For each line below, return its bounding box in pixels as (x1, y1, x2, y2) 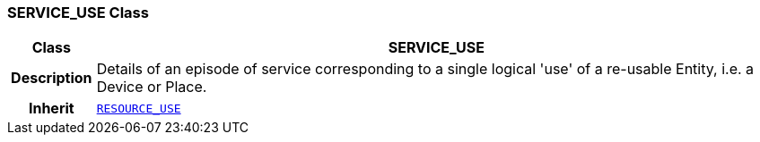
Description (11, 69, 92, 88)
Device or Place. (96, 78, 207, 96)
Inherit (28, 99, 74, 118)
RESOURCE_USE (96, 101, 181, 115)
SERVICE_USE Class (7, 4, 149, 21)
